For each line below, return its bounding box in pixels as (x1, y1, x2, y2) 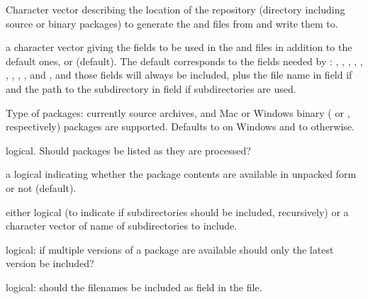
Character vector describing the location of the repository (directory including (6, 2, 345, 16)
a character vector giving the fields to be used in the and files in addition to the (6, 40, 352, 55)
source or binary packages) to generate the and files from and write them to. (6, 16, 338, 30)
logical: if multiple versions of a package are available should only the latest (6, 242, 334, 256)
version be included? (6, 256, 94, 271)
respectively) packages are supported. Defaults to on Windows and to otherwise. (6, 119, 355, 134)
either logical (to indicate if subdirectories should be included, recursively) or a (6, 204, 349, 219)
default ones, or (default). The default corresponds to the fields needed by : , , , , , (6, 53, 363, 68)
